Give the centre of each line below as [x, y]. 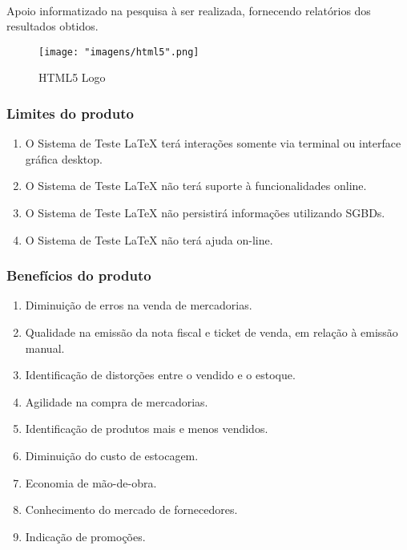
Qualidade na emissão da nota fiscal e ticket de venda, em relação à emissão [212, 332]
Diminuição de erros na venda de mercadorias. [139, 305]
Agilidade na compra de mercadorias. [117, 401]
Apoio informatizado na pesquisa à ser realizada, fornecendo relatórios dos [189, 10]
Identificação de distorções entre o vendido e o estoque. [160, 375]
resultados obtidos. [52, 26]
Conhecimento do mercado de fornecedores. [131, 510]
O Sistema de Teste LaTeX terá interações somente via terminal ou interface [213, 143]
